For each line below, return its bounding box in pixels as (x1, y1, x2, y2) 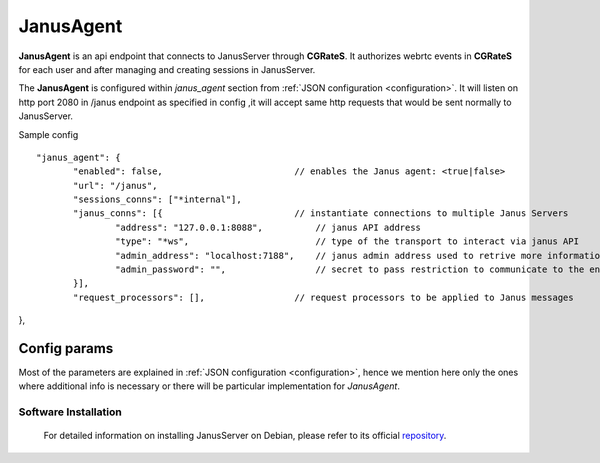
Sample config (18, 128, 79, 140)
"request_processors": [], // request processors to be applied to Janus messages (73, 291, 574, 303)
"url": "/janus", (73, 180, 158, 191)
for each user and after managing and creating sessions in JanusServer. (18, 63, 316, 75)
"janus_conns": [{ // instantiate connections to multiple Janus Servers (73, 208, 569, 219)
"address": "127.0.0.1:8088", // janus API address (115, 221, 422, 233)
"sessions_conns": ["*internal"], (73, 194, 242, 205)
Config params (18, 340, 114, 357)
